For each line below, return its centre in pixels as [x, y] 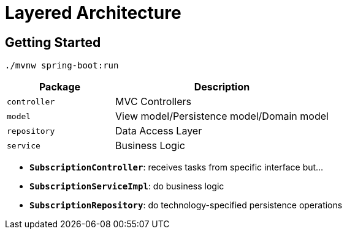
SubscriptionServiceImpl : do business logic [127, 186]
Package [60, 87]
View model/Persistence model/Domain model [222, 116]
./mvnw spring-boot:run [62, 66]
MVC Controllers [153, 102]
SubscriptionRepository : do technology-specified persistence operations [186, 205]
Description [222, 87]
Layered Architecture [93, 13]
